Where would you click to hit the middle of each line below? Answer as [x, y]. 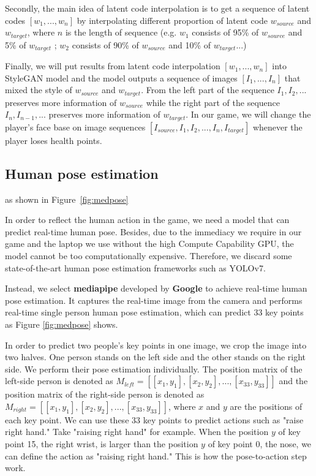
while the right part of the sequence [213, 102]
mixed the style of [39, 90]
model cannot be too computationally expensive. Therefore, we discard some [149, 255]
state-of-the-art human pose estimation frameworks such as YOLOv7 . [135, 267]
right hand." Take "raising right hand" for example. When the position [137, 432]
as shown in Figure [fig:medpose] [67, 199]
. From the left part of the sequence [208, 90]
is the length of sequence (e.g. [121, 32]
